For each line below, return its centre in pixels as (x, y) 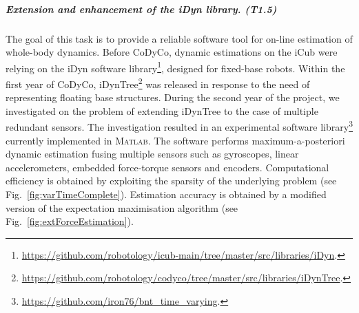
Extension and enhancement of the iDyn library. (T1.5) (141, 9)
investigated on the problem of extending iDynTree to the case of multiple (162, 110)
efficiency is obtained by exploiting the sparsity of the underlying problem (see (171, 181)
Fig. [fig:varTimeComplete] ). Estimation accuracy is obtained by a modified (166, 194)
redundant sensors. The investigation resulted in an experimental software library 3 (179, 126)
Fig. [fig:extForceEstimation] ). (70, 221)
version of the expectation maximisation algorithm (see (122, 207)
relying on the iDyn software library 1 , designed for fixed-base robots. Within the (175, 67)
